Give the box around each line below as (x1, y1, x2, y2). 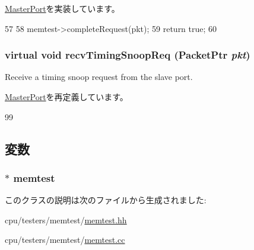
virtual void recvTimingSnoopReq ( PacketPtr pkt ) (5, 47, 250, 62)
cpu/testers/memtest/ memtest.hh (5, 213, 127, 226)
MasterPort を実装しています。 (5, 2, 120, 14)
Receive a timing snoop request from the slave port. (5, 70, 193, 83)
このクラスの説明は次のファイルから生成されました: (5, 194, 207, 206)
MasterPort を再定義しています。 (5, 91, 128, 102)
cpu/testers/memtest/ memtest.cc (5, 233, 125, 246)
